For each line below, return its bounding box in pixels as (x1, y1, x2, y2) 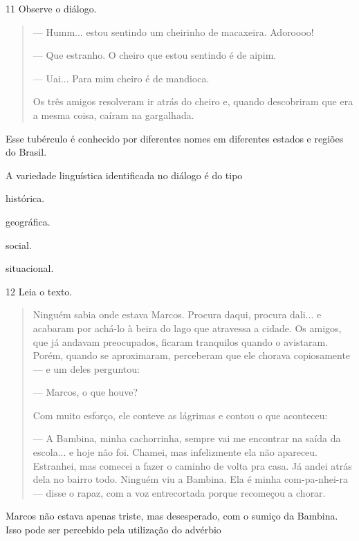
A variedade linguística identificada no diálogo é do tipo (6, 167, 243, 182)
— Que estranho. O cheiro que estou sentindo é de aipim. (33, 48, 277, 62)
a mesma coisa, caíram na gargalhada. (33, 107, 194, 122)
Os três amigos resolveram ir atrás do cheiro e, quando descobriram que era (33, 94, 353, 109)
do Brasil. (6, 145, 47, 159)
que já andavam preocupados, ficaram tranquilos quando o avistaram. (33, 334, 329, 349)
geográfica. (6, 214, 50, 228)
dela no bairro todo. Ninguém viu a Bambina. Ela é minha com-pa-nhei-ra (33, 472, 348, 486)
